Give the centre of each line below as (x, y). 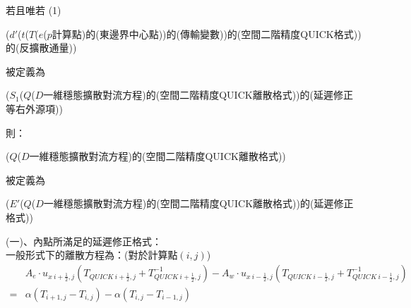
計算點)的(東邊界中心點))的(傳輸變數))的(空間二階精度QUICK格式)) (207, 33)
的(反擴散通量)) (41, 48)
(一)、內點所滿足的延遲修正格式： (84, 241)
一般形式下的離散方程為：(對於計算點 (92, 255)
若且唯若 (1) (34, 10)
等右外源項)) (34, 108)
